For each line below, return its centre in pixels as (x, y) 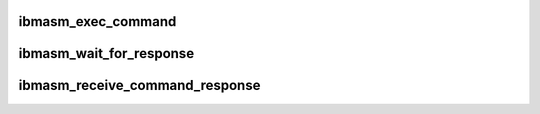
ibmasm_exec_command (97, 21)
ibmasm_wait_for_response (106, 53)
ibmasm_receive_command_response (139, 85)
